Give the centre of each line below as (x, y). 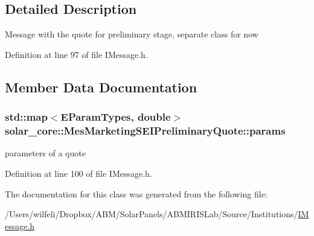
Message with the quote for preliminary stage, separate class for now (132, 34)
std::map (26, 117)
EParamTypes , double (116, 117)
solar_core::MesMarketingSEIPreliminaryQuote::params (145, 131)
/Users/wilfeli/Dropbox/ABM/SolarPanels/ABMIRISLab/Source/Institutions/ (152, 214)
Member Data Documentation (101, 87)
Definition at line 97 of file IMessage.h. (76, 54)
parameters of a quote (45, 153)
